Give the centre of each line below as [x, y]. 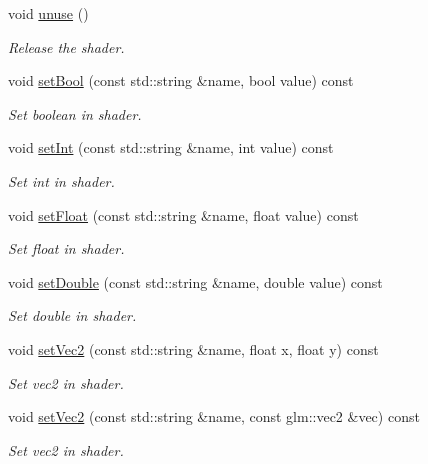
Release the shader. [66, 46]
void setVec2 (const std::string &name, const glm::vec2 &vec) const [214, 416]
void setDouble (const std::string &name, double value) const [195, 281]
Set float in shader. [66, 248]
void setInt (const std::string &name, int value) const [171, 147]
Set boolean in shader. [75, 113]
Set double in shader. [72, 315]
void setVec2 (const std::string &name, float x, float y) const [193, 348]
